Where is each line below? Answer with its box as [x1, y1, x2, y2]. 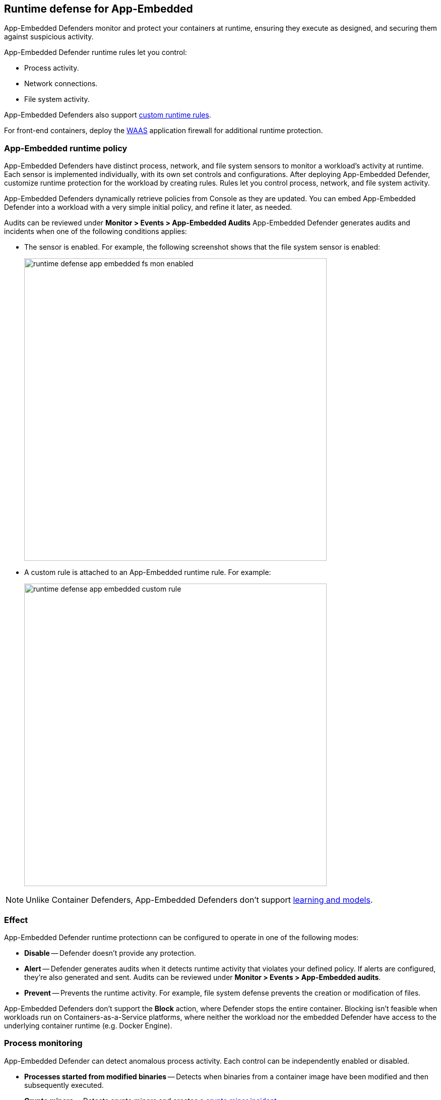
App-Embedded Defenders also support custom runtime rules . [4, 110, 211, 120]
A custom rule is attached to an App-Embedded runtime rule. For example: [24, 568, 271, 577]
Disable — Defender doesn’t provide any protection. [24, 948, 196, 957]
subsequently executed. [24, 1080, 104, 1089]
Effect [4, 914, 28, 925]
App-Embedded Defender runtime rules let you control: [4, 48, 187, 57]
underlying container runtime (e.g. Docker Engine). [4, 1021, 172, 1030]
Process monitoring [4, 1038, 83, 1049]
